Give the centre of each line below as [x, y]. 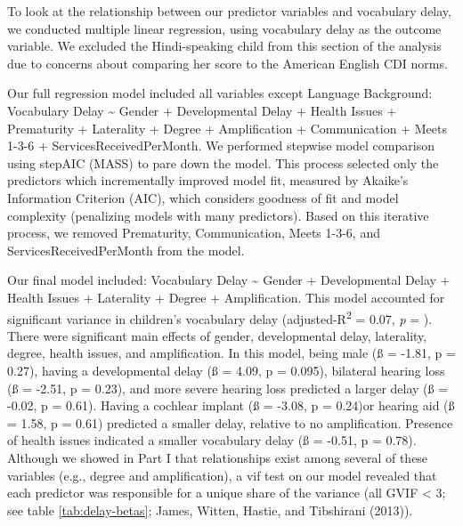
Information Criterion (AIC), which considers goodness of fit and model [203, 197]
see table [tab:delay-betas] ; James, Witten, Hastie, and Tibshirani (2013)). [210, 510]
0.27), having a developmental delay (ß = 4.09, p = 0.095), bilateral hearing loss [226, 370]
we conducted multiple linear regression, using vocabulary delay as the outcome [224, 28]
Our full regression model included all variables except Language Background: [220, 93]
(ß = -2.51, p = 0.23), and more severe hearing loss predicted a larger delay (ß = [228, 388]
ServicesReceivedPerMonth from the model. [126, 250]
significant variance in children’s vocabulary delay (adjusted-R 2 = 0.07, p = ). [220, 317]
